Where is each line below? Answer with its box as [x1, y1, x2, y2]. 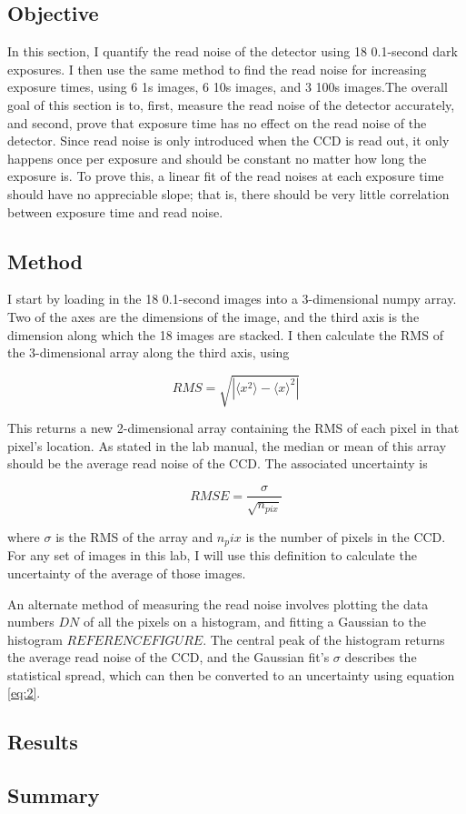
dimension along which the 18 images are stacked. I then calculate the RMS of [7, 325, 443, 344]
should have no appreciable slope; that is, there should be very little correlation [7, 184, 450, 203]
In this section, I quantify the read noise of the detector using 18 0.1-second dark [7, 42, 458, 61]
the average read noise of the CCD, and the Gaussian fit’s [7, 648, 330, 667]
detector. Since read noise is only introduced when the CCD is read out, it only [7, 131, 450, 150]
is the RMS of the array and [55, 527, 213, 546]
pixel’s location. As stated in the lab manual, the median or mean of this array [7, 436, 447, 455]
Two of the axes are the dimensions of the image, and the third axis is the [7, 307, 420, 326]
